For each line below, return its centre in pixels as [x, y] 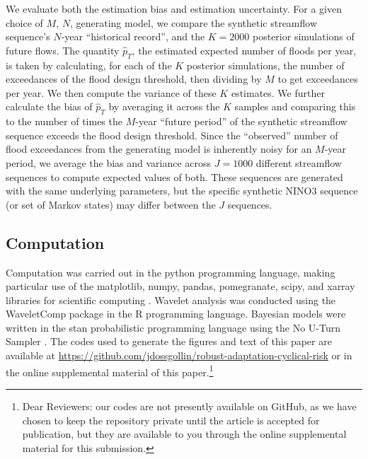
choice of [24, 22]
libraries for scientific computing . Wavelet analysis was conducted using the [171, 300]
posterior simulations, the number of [265, 65]
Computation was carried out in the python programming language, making [171, 272]
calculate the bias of [49, 106]
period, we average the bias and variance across [109, 162]
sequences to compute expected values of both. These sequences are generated [174, 176]
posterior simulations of [304, 36]
